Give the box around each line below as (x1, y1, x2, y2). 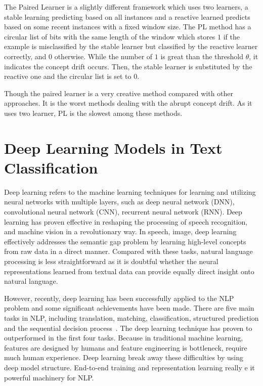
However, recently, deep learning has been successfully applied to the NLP (4, 292, 234, 303)
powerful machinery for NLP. (4, 372, 94, 382)
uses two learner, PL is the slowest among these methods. (4, 107, 183, 118)
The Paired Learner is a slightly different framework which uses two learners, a (4, 2, 248, 12)
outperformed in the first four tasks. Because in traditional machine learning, (4, 332, 243, 343)
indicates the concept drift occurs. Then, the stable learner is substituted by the (4, 61, 252, 71)
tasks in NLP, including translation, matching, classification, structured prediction (4, 312, 259, 323)
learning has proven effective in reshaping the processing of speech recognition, (4, 216, 248, 227)
